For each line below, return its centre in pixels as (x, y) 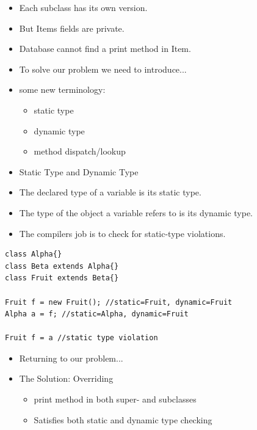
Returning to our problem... (71, 358)
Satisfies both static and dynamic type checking (123, 419)
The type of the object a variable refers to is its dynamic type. (136, 212)
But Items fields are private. (72, 28)
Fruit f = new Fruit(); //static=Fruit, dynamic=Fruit (119, 302)
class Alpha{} (34, 254)
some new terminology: (62, 89)
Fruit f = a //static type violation (81, 338)
